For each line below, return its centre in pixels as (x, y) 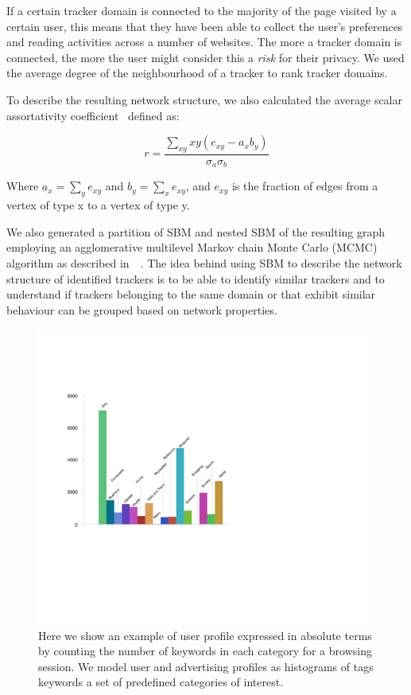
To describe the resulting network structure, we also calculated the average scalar (204, 99)
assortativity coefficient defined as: (93, 115)
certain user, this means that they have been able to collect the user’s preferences (205, 26)
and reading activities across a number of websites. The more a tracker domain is (204, 42)
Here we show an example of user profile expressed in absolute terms (205, 635)
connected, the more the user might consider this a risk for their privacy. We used (205, 57)
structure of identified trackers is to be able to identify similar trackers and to (196, 278)
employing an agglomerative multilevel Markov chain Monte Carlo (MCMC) (192, 247)
